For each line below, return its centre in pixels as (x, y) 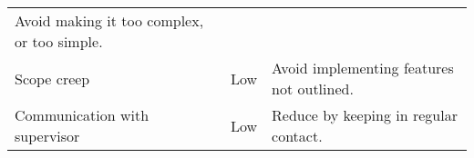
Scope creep (52, 78)
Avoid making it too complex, (109, 20)
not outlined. (313, 89)
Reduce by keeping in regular (365, 115)
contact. (297, 136)
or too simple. (59, 41)
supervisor (47, 136)
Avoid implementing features (363, 68)
